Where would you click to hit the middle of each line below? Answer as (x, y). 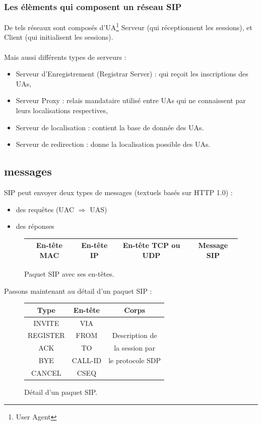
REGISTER (46, 335)
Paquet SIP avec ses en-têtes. (69, 273)
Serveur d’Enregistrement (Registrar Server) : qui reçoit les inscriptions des (132, 74)
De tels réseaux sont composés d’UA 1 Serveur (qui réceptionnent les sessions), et (128, 26)
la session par (135, 348)
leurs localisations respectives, (62, 110)
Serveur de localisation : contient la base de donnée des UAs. (110, 127)
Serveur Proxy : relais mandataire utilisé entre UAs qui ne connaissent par (131, 100)
